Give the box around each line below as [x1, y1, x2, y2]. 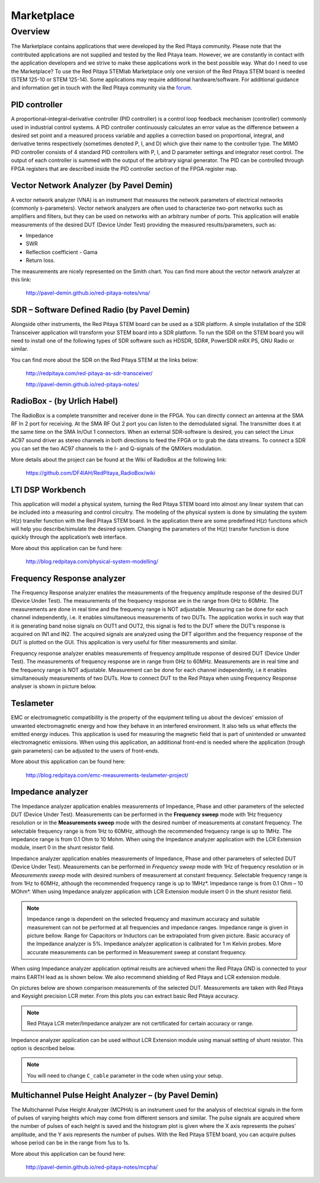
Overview [11, 26, 50, 37]
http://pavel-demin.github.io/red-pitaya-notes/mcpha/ [25, 1163, 158, 1171]
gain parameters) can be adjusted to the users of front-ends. [11, 747, 159, 754]
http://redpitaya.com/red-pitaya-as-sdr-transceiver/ [25, 370, 153, 377]
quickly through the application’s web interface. [11, 533, 127, 541]
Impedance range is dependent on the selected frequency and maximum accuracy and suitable [27, 916, 260, 923]
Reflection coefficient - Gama [25, 248, 98, 255]
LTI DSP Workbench [11, 485, 86, 495]
